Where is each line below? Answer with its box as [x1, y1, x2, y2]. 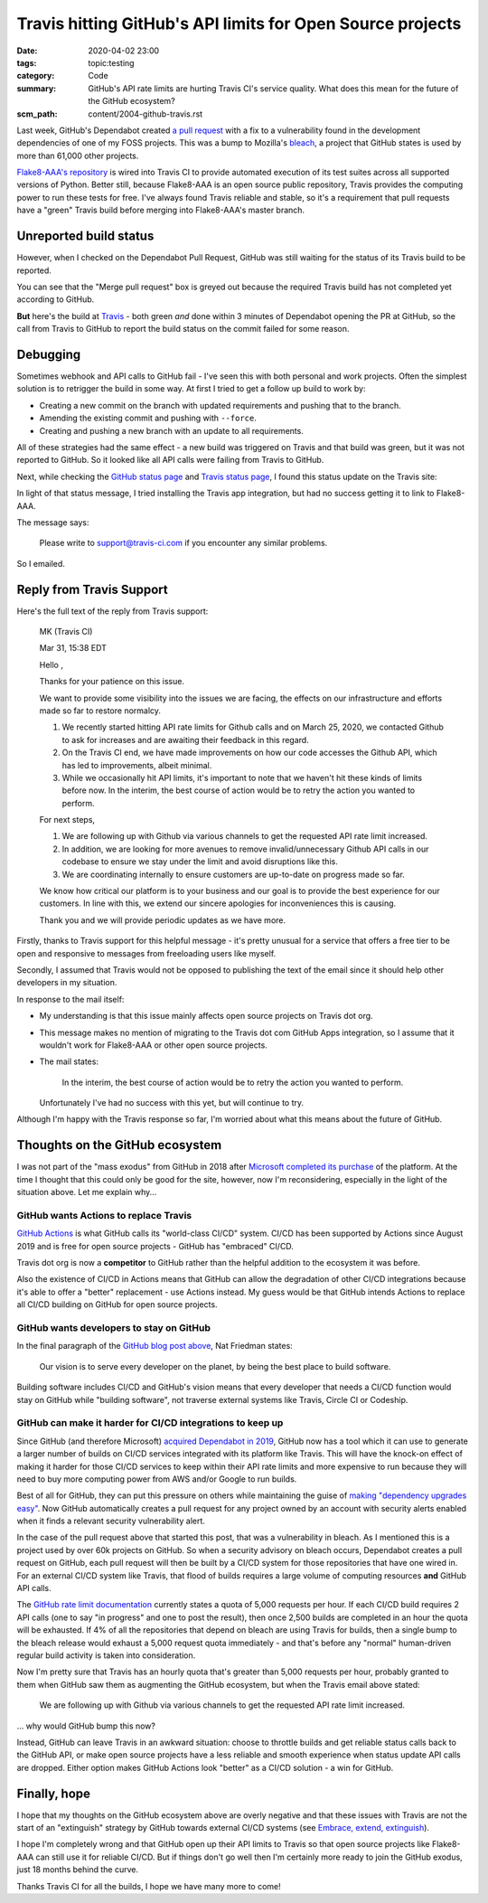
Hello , [39, 659, 63, 670]
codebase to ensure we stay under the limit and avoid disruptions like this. [61, 856, 338, 867]
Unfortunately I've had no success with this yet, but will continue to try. [39, 1098, 305, 1108]
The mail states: [39, 1056, 99, 1067]
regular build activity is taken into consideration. [16, 1650, 196, 1661]
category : [16, 71, 55, 81]
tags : [16, 57, 37, 68]
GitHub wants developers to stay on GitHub [16, 1322, 211, 1334]
